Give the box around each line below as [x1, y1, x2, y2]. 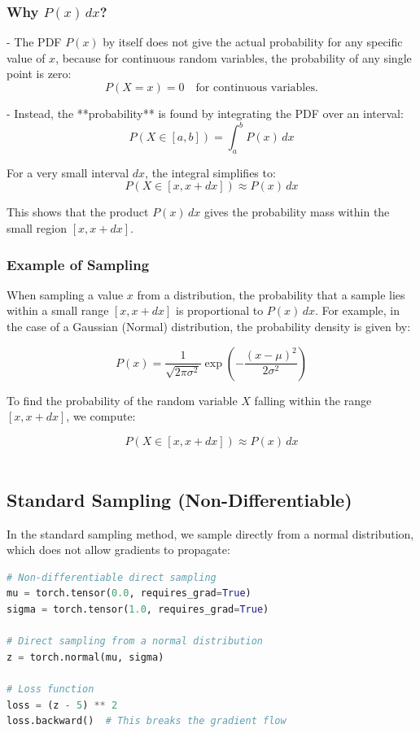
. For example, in [314, 302, 400, 319]
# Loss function [7, 683, 94, 695]
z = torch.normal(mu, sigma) [7, 651, 164, 663]
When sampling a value [7, 286, 124, 303]
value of [7, 49, 46, 66]
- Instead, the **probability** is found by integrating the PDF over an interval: [7, 105, 404, 121]
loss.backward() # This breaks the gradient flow [7, 715, 287, 727]
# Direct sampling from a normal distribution [7, 635, 263, 648]
